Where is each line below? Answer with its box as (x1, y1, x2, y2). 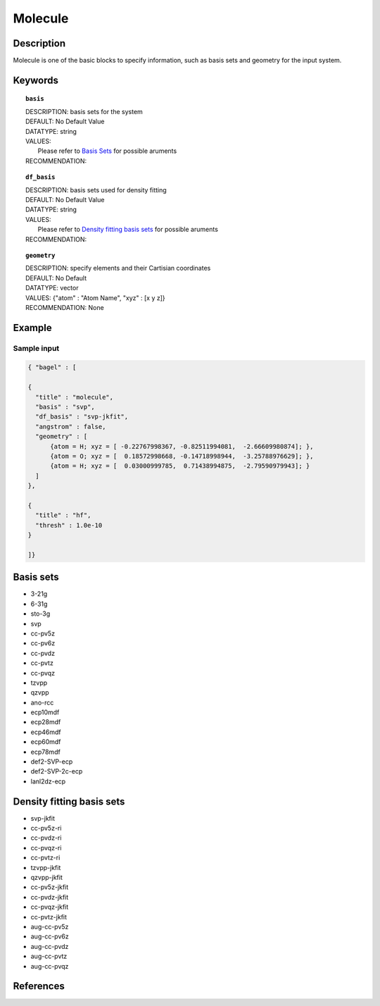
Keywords (13, 74, 59, 86)
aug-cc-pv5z (30, 923, 69, 931)
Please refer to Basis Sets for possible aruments (37, 147, 177, 155)
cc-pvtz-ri (30, 853, 61, 862)
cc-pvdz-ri (30, 833, 62, 842)
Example (13, 321, 52, 334)
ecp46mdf (30, 728, 61, 736)
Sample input (13, 343, 60, 353)
